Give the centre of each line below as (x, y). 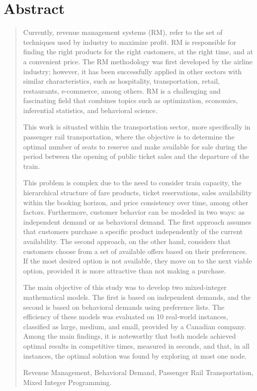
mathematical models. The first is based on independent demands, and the (137, 297)
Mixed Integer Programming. (67, 382)
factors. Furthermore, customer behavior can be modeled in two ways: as (134, 212)
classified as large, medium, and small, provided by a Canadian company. (134, 326)
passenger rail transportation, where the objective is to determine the (129, 137)
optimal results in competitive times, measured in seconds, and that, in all (136, 345)
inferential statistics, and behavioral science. (90, 110)
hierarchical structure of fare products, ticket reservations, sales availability (137, 193)
